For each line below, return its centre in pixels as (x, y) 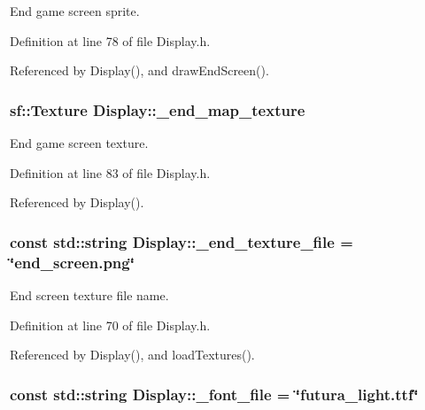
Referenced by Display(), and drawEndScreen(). (139, 70)
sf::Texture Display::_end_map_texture (158, 109)
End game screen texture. (79, 143)
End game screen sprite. (75, 11)
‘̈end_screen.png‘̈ (72, 262)
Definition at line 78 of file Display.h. (110, 40)
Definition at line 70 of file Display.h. (110, 325)
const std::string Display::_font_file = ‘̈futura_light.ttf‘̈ (214, 394)
